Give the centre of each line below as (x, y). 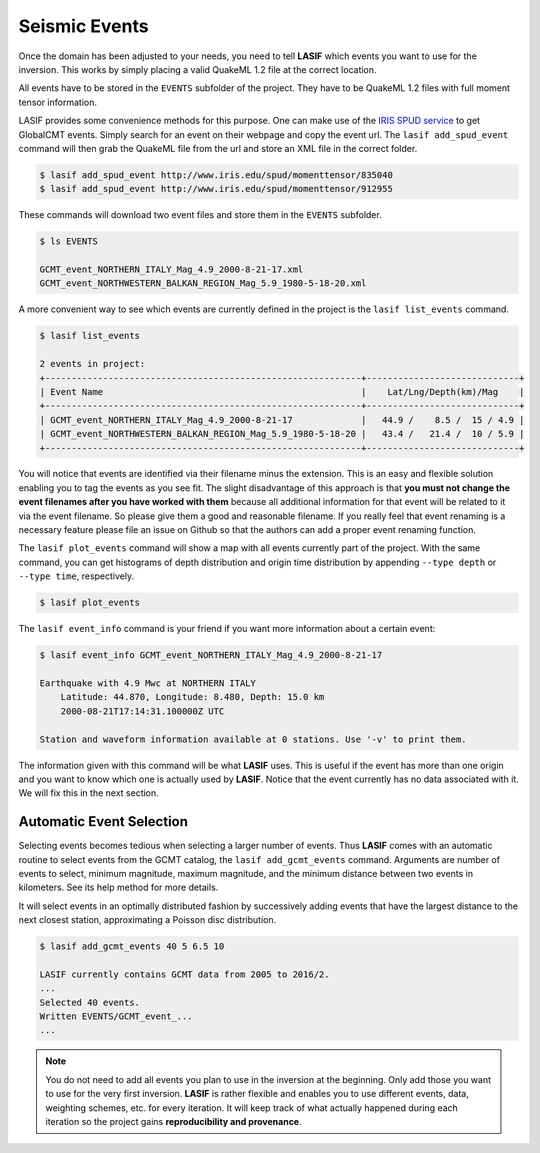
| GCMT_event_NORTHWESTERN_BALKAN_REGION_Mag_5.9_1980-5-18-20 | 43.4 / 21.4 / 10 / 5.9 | (282, 434)
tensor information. (57, 102)
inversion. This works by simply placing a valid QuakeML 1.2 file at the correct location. (197, 69)
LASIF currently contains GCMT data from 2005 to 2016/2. (184, 974)
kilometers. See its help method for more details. (118, 887)
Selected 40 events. (89, 1002)
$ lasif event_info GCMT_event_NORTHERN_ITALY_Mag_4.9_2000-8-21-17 (211, 655)
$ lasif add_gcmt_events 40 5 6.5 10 (132, 946)
